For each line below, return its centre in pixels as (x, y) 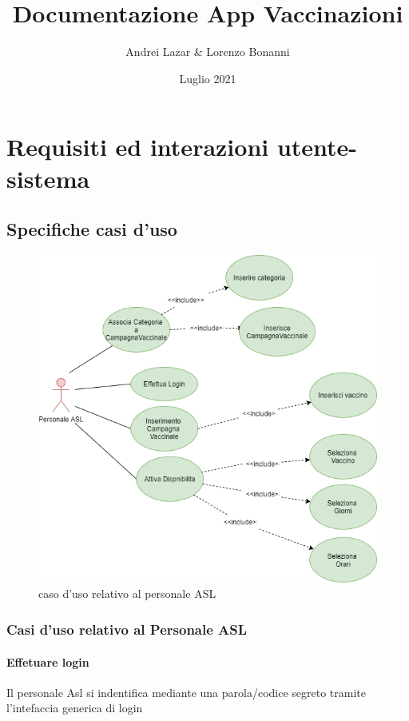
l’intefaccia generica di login (75, 708)
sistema (48, 178)
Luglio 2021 (208, 78)
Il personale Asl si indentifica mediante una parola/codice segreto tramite (187, 692)
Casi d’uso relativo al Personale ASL (127, 629)
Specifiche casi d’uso (92, 229)
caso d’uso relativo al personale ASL (127, 594)
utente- (317, 147)
